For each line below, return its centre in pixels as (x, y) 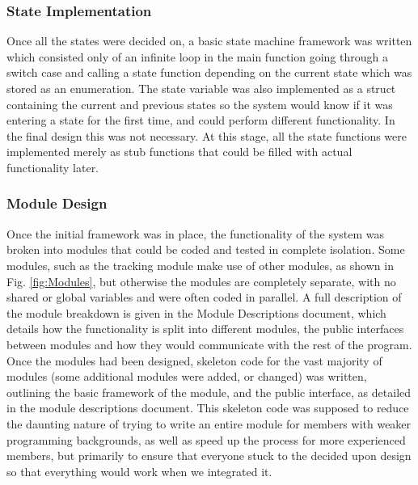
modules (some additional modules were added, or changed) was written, (187, 376)
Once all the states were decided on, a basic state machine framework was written (209, 41)
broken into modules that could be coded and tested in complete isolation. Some (206, 249)
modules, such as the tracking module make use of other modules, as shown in (200, 265)
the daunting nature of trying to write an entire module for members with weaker (209, 423)
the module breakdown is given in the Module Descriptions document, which (196, 312)
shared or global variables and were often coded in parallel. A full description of (204, 297)
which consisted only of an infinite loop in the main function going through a (197, 56)
